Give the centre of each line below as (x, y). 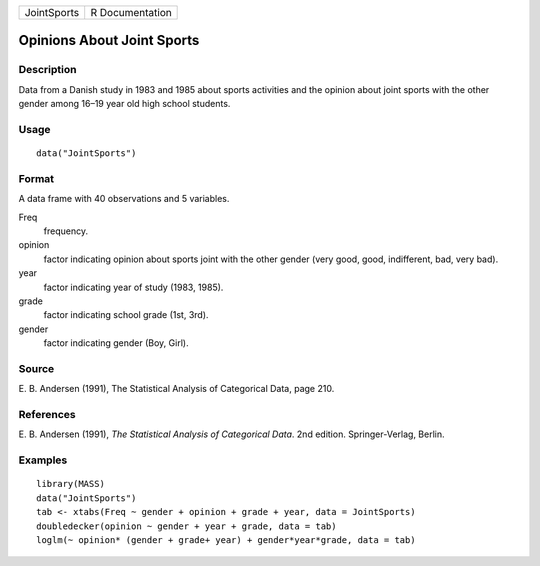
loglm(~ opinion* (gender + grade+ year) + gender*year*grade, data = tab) (226, 539)
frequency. (66, 231)
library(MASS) (70, 484)
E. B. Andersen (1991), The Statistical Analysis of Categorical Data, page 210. (176, 389)
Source (36, 368)
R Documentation (131, 12)
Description (47, 70)
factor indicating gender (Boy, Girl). (116, 343)
